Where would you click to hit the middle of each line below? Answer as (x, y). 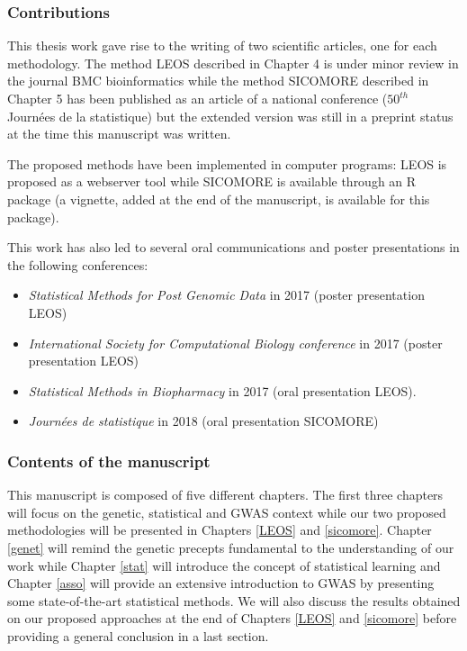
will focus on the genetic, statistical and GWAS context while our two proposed (227, 512)
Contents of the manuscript (109, 461)
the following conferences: (78, 264)
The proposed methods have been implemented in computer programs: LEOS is (227, 163)
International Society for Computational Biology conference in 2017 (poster (235, 343)
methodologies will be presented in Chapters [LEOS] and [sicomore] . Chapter (220, 530)
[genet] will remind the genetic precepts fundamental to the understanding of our (231, 547)
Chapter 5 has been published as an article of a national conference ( (198, 98)
